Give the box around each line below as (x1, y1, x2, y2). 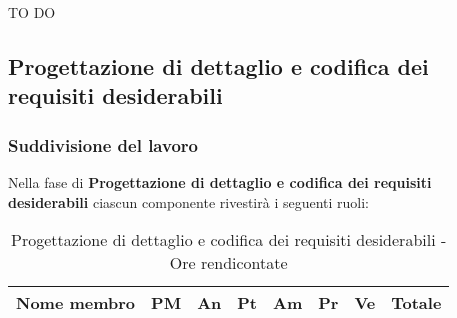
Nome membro (16, 291, 136, 315)
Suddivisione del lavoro (8, 132, 198, 157)
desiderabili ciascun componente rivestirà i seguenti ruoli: (8, 191, 370, 212)
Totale (391, 291, 442, 315)
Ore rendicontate (169, 251, 288, 275)
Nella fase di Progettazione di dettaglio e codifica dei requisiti (8, 171, 432, 192)
